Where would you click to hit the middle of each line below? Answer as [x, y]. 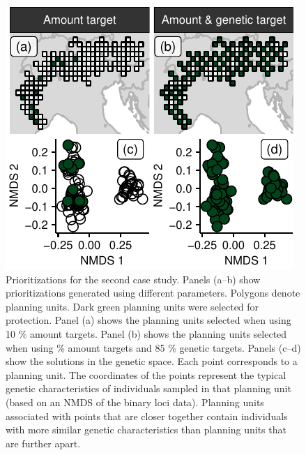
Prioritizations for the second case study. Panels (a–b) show [133, 279]
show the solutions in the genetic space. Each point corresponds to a [152, 361]
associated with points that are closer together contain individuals [147, 416]
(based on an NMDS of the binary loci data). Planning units [135, 402]
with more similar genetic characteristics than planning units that [146, 430]
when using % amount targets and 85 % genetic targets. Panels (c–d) [153, 347]
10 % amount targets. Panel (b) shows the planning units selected [146, 333]
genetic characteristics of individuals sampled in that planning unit [148, 388]
